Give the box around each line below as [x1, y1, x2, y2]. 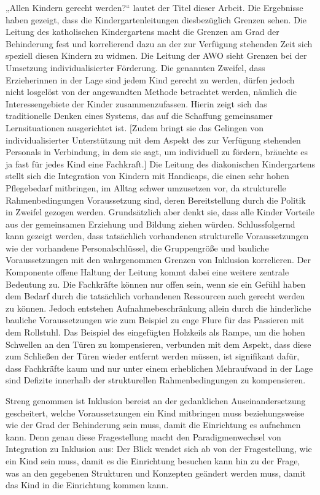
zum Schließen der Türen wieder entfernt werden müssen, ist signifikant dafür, [6, 350, 300, 363]
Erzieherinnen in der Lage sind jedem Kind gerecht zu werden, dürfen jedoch [6, 73, 295, 86]
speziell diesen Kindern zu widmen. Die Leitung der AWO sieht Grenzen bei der [6, 49, 307, 62]
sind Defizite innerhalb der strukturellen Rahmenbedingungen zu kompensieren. [6, 374, 306, 386]
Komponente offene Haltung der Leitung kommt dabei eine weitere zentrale [6, 266, 289, 278]
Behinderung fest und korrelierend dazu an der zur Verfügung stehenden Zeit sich [6, 37, 313, 50]
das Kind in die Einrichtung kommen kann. [6, 478, 169, 491]
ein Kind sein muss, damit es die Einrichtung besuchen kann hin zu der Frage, [6, 454, 300, 467]
